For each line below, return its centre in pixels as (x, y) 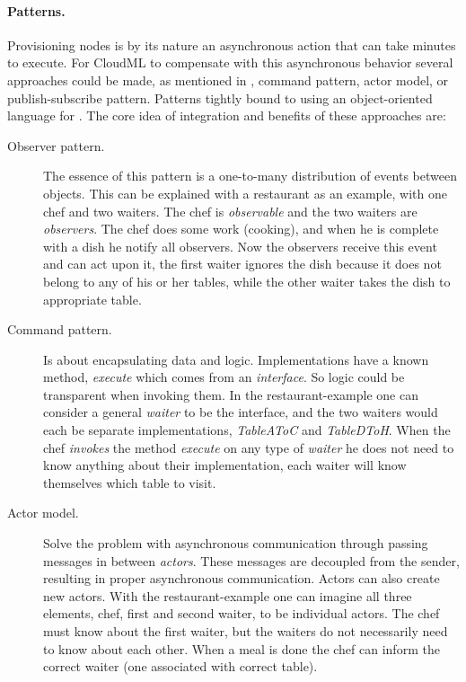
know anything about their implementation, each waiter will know (225, 465)
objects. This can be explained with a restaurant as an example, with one (245, 193)
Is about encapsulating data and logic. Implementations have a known (236, 359)
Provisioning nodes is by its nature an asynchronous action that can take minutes (232, 44)
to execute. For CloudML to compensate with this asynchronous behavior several (230, 62)
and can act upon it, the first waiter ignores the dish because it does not (242, 264)
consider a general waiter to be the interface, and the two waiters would (241, 412)
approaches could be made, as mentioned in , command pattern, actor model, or (228, 80)
